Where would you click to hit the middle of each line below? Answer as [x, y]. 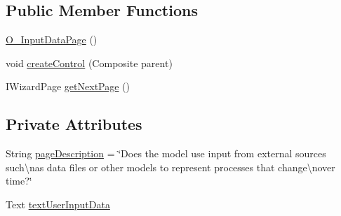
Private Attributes [74, 124]
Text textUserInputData [58, 204]
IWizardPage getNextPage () [68, 86]
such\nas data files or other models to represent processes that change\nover [170, 167]
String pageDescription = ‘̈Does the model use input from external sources [166, 153]
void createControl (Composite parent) [89, 63]
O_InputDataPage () [52, 39]
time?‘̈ [19, 181]
